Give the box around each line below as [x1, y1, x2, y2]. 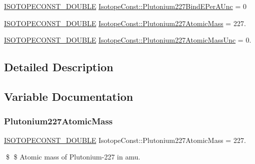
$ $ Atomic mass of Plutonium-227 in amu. [6, 151, 140, 162]
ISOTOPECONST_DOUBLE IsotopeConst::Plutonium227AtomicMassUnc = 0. [4, 35, 251, 45]
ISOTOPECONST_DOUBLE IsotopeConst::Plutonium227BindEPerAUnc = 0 [4, 1, 247, 11]
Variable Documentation [4, 88, 133, 104]
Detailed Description [4, 59, 114, 75]
